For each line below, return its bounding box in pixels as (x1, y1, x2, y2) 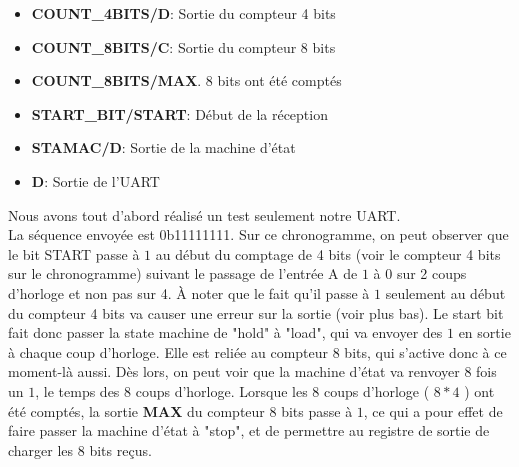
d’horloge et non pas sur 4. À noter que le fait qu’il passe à (8, 282, 370, 303)
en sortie (458, 322, 511, 343)
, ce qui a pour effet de (363, 400, 503, 421)
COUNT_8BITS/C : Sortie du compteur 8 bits (31, 36, 336, 57)
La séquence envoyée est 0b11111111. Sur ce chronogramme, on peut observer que (8, 224, 509, 245)
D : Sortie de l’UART (31, 170, 160, 191)
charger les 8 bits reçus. (8, 439, 152, 460)
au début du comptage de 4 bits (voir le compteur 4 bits (155, 243, 501, 264)
